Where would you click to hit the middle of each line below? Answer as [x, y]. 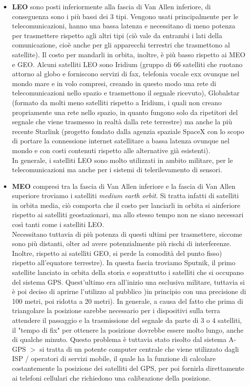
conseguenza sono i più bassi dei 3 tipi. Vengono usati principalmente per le [125, 16]
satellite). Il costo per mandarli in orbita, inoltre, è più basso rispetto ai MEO [129, 54]
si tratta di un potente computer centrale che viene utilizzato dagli [139, 349]
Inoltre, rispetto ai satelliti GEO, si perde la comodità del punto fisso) [117, 253]
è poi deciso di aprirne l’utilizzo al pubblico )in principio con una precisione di [129, 291]
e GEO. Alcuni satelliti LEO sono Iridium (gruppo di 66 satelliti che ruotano [127, 64]
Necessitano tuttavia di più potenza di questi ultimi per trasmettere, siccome [127, 234]
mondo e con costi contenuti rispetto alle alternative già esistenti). [111, 150]
